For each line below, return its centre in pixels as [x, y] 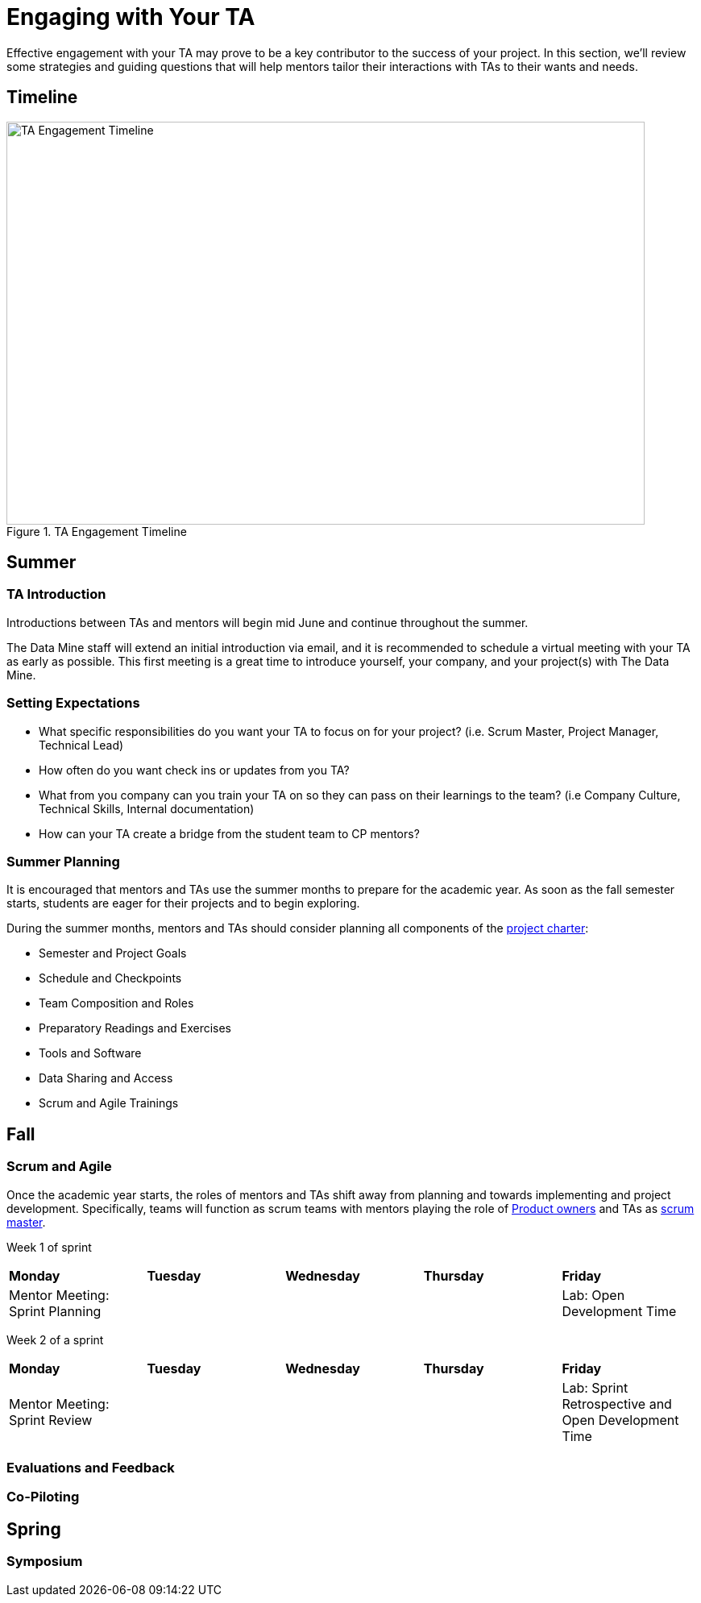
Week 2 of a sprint [55, 1339]
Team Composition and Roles [116, 1003]
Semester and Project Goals [113, 953]
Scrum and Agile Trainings [109, 1103]
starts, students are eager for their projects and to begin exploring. [183, 903]
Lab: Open [593, 1295]
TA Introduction [56, 594]
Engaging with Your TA [131, 17]
